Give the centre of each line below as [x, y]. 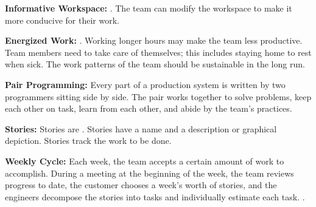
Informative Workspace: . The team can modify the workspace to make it [149, 8]
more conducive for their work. [62, 20]
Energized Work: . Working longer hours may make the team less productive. [154, 40]
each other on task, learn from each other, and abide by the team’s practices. [149, 108]
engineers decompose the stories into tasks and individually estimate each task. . [155, 196]
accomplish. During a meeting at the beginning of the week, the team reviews [149, 173]
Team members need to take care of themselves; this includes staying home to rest [158, 52]
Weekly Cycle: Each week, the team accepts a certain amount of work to [145, 161]
